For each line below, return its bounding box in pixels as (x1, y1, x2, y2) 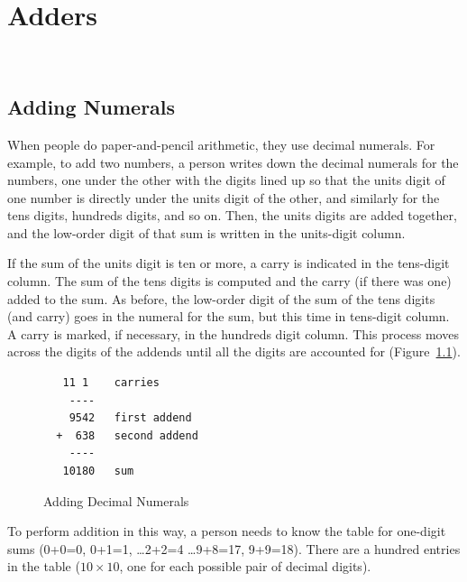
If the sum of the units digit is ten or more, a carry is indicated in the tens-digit (7, 254, 450, 273)
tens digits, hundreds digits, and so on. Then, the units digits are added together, (7, 206, 457, 225)
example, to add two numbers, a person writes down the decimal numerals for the (7, 152, 459, 171)
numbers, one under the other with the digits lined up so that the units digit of (7, 171, 445, 189)
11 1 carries (62, 376, 160, 390)
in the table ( (7, 557, 80, 576)
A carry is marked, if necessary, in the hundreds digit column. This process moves (7, 324, 459, 343)
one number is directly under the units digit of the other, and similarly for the (7, 188, 440, 207)
